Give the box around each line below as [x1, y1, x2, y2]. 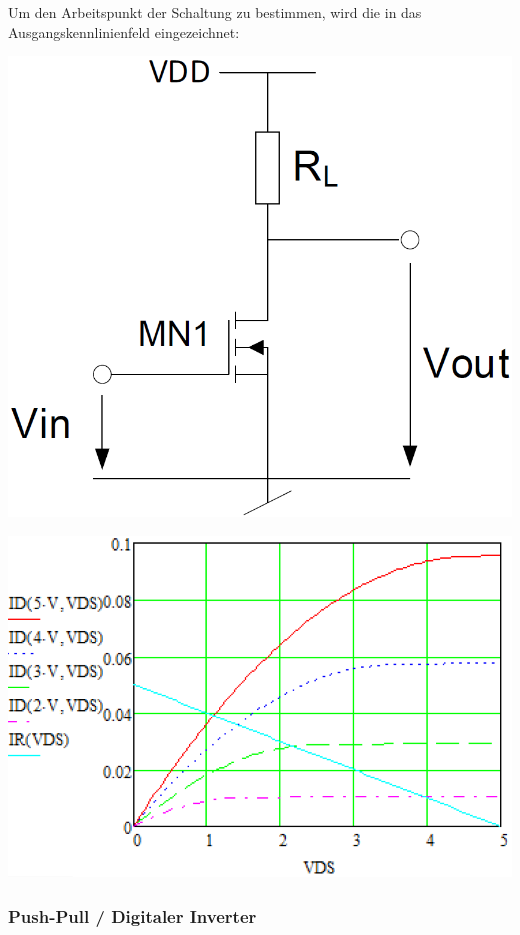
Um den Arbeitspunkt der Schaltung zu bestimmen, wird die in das [8, 2, 422, 22]
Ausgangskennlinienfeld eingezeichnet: [8, 21, 240, 42]
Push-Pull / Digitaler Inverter [8, 903, 257, 928]
